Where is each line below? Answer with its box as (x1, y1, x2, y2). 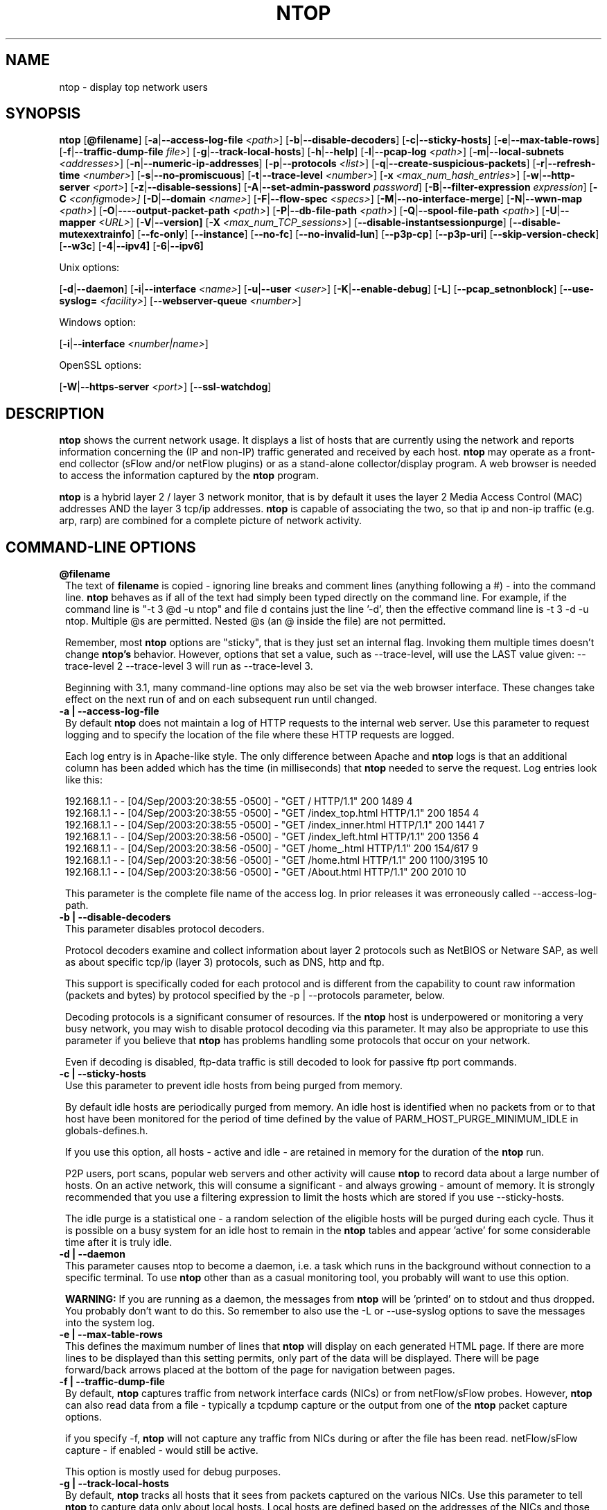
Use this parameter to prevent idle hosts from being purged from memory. (65, 1079, 403, 1092)
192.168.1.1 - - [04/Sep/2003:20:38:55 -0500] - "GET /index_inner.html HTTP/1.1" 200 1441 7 (65, 819, 485, 831)
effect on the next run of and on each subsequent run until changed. (65, 693, 378, 706)
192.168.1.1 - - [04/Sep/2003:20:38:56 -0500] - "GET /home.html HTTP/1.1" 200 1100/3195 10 (65, 854, 489, 867)
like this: (65, 774, 103, 786)
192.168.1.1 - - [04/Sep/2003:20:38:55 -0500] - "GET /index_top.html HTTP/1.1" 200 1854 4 (65, 807, 480, 819)
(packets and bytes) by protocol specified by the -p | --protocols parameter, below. (65, 989, 445, 1002)
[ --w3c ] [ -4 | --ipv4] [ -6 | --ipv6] (59, 240, 204, 252)
